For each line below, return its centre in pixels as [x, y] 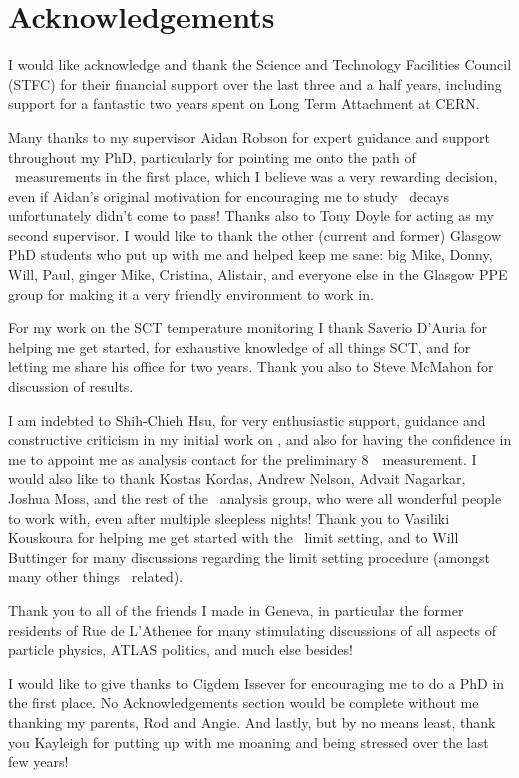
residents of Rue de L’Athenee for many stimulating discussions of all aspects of [252, 629]
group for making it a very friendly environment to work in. [191, 293]
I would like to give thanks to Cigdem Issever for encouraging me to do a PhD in [256, 682]
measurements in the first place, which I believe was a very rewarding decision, [256, 176]
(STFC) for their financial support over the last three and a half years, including [255, 83]
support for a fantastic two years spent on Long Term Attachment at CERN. [244, 103]
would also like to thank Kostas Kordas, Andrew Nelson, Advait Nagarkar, [237, 478]
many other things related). [96, 576]
